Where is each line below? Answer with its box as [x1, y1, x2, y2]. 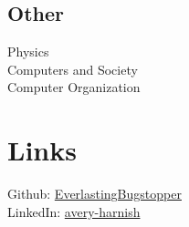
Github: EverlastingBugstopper [7, 184, 182, 203]
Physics [7, 42, 49, 61]
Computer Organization [7, 77, 141, 97]
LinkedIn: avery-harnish [7, 201, 141, 221]
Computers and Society [7, 59, 138, 78]
